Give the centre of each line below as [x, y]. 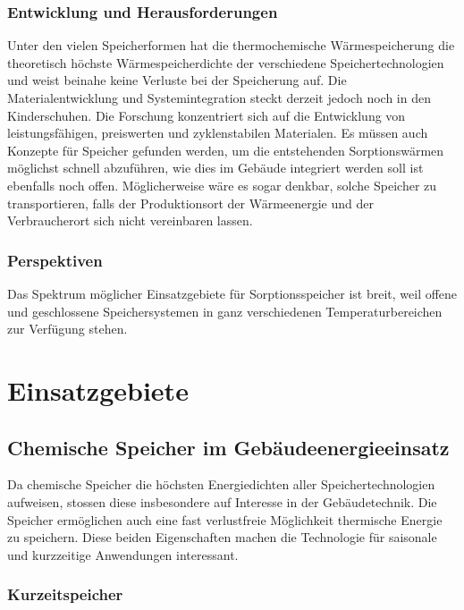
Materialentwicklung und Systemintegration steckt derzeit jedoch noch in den [219, 97]
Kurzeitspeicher [65, 594]
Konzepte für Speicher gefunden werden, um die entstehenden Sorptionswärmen [226, 150]
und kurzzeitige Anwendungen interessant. [123, 554]
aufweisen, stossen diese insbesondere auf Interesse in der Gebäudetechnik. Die [222, 501]
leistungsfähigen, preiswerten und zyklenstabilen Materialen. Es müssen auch [218, 133]
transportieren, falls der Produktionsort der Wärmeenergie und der [190, 203]
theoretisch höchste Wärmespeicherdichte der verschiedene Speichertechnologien [226, 62]
